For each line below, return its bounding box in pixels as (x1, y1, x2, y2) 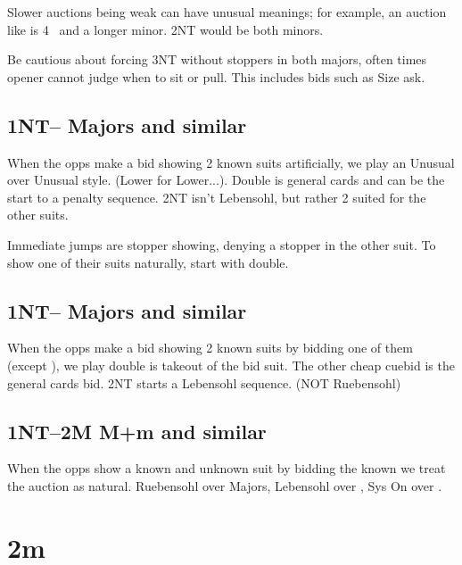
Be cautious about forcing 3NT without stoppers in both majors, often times (7, 50, 427, 69)
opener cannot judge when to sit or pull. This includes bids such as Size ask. (7, 67, 425, 86)
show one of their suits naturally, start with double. (7, 253, 289, 271)
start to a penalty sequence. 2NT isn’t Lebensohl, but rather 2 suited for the (7, 187, 426, 206)
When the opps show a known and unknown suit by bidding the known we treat (7, 459, 446, 478)
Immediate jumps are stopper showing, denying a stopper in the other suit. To (7, 235, 436, 253)
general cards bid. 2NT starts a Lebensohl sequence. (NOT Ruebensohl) (7, 373, 401, 392)
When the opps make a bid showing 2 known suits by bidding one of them (7, 338, 413, 357)
